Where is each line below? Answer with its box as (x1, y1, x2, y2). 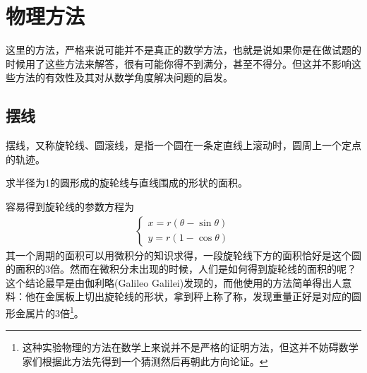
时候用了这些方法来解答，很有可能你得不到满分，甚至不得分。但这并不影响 (6, 56, 351, 71)
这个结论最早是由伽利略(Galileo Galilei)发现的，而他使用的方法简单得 (6, 275, 323, 290)
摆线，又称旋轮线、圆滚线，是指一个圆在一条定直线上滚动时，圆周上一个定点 (6, 138, 361, 153)
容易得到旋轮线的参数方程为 (6, 199, 134, 213)
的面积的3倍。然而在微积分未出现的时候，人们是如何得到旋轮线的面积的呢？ (6, 261, 356, 276)
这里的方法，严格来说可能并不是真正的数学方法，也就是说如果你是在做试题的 (6, 42, 361, 57)
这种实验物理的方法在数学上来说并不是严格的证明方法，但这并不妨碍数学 (22, 340, 359, 355)
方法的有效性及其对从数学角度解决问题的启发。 (15, 70, 233, 85)
